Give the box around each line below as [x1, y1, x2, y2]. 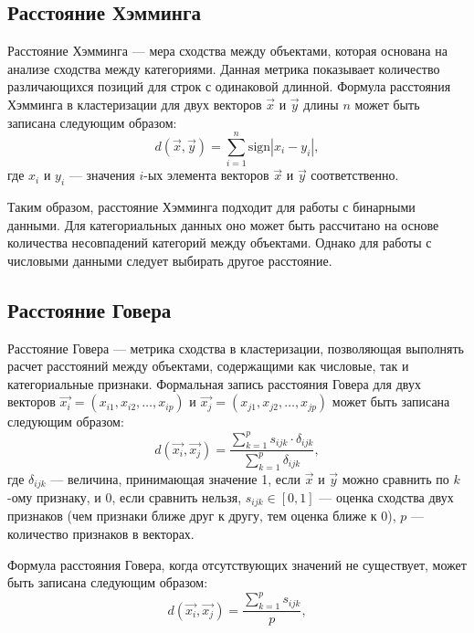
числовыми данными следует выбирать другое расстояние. [7, 250, 332, 269]
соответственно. [311, 165, 399, 185]
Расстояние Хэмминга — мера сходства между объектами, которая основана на [7, 41, 448, 60]
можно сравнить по [342, 469, 449, 488]
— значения [68, 165, 135, 185]
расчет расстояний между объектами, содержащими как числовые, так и [7, 356, 409, 375]
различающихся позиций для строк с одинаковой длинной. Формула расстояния [7, 77, 451, 96]
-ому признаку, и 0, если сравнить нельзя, [7, 487, 242, 506]
